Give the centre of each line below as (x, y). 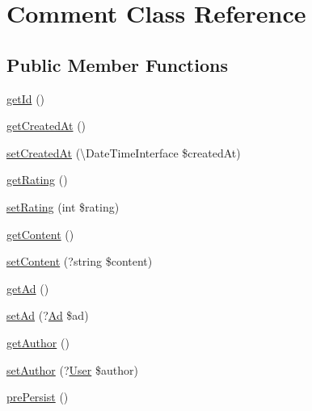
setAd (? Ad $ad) (48, 315)
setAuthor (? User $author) (72, 369)
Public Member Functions (117, 64)
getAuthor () (38, 342)
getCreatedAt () (46, 126)
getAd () (28, 288)
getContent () (40, 234)
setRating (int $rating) (63, 206)
